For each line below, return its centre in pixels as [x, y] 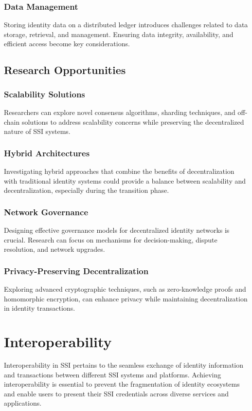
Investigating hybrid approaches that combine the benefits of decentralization [119, 171]
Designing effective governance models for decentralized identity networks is [117, 230]
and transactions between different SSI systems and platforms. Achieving [113, 374]
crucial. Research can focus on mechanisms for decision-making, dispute [111, 239]
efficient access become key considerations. [67, 44]
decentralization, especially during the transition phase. [87, 190]
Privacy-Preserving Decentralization [76, 271]
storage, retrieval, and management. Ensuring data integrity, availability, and [119, 34]
